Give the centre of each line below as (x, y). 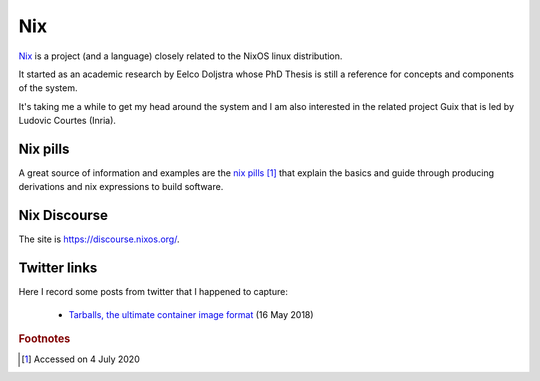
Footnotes (44, 338)
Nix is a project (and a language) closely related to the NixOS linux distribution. (180, 56)
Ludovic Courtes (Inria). (67, 121)
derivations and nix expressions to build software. (121, 187)
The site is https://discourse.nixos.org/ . (99, 239)
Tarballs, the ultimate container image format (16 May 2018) (191, 314)
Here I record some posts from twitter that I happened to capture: (153, 292)
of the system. (48, 88)
